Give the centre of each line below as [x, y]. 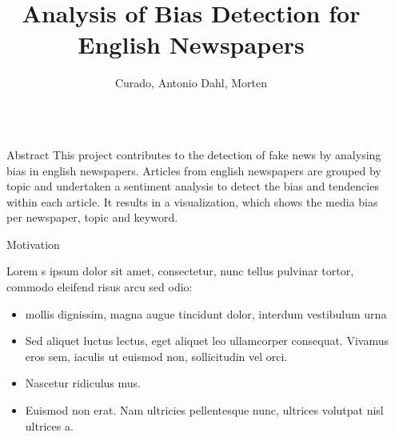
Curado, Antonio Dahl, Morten [191, 83]
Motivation [33, 244]
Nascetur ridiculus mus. [83, 383]
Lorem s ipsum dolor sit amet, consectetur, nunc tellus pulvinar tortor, [180, 271]
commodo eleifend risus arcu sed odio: [100, 287]
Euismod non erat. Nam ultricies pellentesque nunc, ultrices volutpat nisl [204, 410]
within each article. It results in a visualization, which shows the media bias [192, 201]
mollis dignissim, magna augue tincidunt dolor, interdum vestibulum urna [206, 313]
